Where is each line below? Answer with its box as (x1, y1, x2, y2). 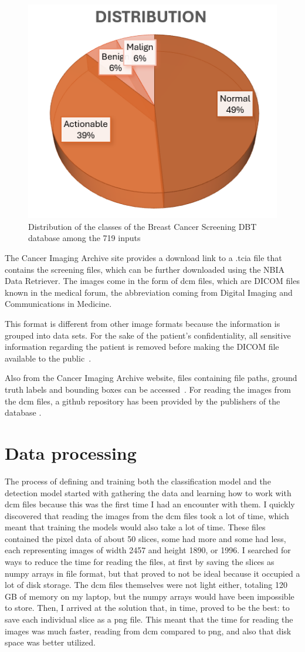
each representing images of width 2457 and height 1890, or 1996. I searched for (5, 544, 291, 556)
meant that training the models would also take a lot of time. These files (5, 521, 266, 533)
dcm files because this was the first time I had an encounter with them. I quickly (5, 498, 295, 510)
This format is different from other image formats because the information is (5, 317, 280, 330)
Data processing (5, 440, 137, 464)
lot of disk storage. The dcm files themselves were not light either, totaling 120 (5, 579, 287, 591)
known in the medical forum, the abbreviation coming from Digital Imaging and (5, 286, 293, 298)
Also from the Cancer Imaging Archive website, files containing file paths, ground (5, 372, 297, 384)
